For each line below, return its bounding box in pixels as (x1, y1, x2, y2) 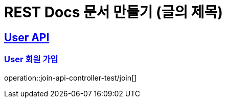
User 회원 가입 (4, 54, 58, 65)
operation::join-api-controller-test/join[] (4, 73, 137, 82)
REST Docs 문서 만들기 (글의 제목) (4, 4, 223, 21)
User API (4, 31, 50, 44)
